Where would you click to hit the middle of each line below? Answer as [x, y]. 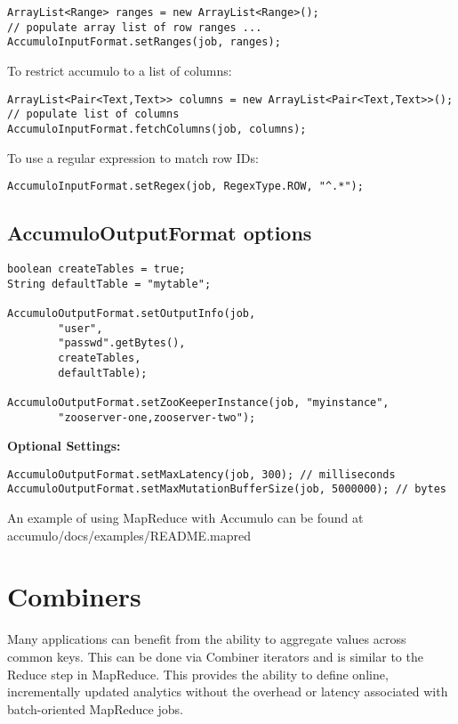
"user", [80, 328]
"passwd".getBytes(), [122, 343]
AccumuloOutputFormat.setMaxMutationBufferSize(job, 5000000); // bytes [227, 489]
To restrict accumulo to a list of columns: [120, 70]
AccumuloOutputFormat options [160, 233]
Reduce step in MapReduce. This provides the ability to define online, [198, 674]
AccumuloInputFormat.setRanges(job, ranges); [144, 42]
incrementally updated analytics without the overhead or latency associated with [228, 691]
